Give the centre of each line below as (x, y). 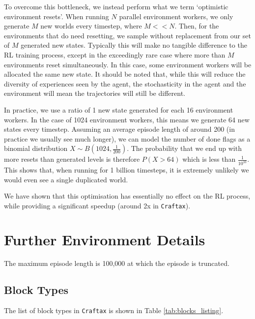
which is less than (209, 159)
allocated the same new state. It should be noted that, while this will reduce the (125, 74)
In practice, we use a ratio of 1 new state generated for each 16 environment (119, 109)
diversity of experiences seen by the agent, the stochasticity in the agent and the (125, 83)
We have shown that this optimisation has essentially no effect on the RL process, (127, 196)
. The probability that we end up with (184, 148)
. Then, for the (197, 26)
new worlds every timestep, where (91, 26)
